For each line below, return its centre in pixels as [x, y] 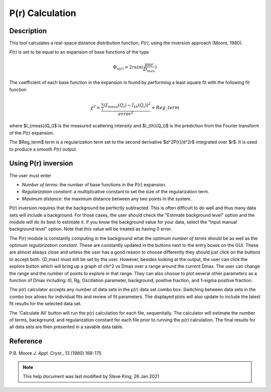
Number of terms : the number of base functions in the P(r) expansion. [94, 184]
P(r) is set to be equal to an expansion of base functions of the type [79, 52]
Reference [26, 341]
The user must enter [30, 175]
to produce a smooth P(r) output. [43, 149]
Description [28, 31]
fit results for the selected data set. [45, 304]
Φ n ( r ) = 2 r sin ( [128, 68]
